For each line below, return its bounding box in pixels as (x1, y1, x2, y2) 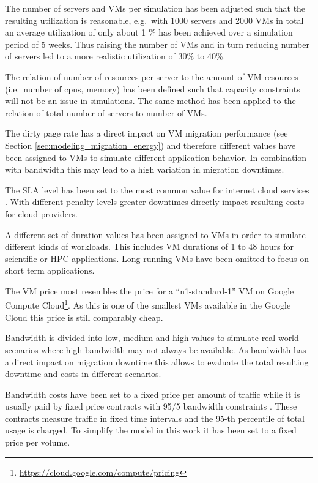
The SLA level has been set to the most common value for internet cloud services (5, 183, 309, 196)
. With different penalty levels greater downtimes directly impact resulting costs (5, 195, 305, 208)
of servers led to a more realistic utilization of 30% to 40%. (5, 50, 226, 62)
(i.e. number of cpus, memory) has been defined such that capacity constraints (5, 82, 300, 95)
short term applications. (5, 264, 95, 277)
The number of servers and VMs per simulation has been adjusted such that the (5, 2, 306, 14)
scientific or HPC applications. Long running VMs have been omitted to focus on (5, 252, 309, 264)
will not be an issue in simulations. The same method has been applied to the (5, 94, 296, 107)
